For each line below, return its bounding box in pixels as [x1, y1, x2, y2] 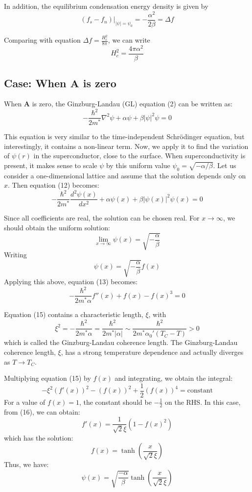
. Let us [213, 160, 236, 170]
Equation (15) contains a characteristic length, [4, 309, 143, 320]
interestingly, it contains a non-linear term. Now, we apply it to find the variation [4, 141, 249, 151]
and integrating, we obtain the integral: [115, 373, 233, 383]
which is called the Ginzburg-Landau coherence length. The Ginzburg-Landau [4, 337, 238, 347]
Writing [4, 249, 27, 260]
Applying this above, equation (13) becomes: [4, 276, 138, 287]
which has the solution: [4, 432, 73, 443]
